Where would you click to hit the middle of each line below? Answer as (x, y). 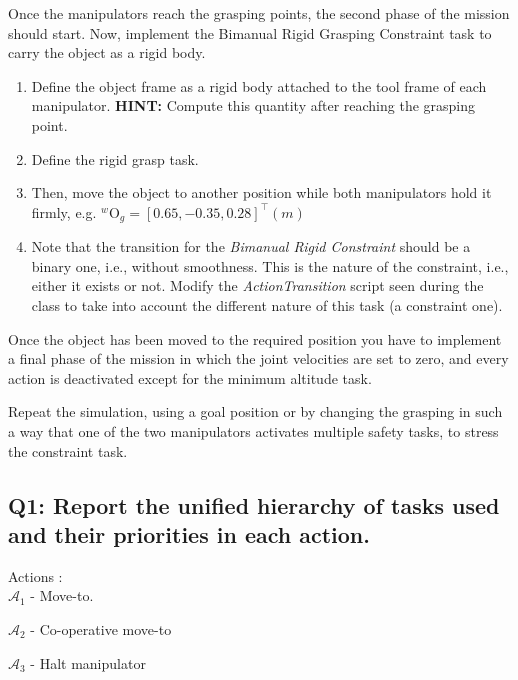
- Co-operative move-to (101, 628)
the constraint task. (68, 450)
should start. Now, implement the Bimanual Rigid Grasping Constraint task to (250, 32)
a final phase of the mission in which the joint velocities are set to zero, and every (258, 358)
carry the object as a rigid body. (107, 52)
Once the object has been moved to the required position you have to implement (255, 338)
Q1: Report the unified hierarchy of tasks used (254, 504)
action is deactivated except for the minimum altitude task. (190, 377)
